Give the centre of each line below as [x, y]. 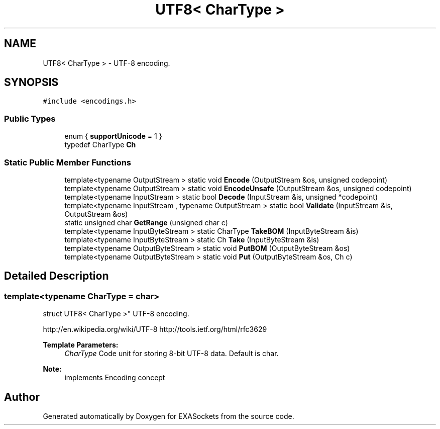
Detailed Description [57, 276]
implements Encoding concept [115, 378]
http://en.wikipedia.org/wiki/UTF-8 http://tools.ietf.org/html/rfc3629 [155, 329]
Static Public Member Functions [68, 162]
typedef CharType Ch [100, 145]
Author [22, 397]
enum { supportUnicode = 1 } [113, 136]
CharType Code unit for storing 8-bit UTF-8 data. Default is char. [172, 354]
